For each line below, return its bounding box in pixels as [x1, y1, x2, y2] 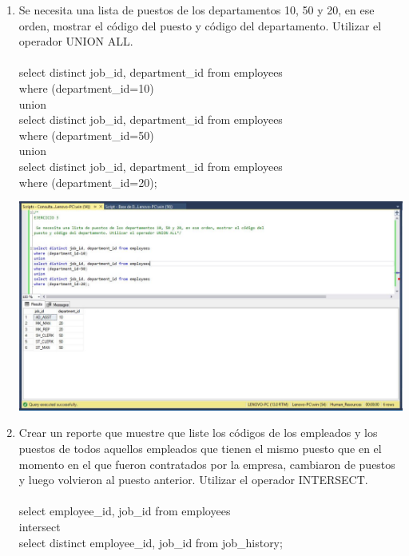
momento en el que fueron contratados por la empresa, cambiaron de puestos [18, 455, 395, 472]
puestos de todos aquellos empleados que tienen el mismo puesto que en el [18, 439, 382, 456]
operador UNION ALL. [18, 33, 133, 50]
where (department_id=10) [18, 79, 154, 96]
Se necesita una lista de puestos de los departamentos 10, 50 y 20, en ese [18, 2, 375, 18]
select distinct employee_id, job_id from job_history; [18, 534, 283, 550]
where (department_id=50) [18, 126, 154, 143]
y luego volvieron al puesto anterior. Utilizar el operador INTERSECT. [18, 471, 368, 488]
